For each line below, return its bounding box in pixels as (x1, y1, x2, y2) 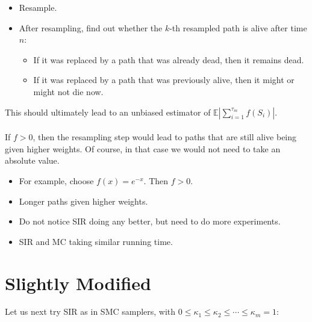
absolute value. (5, 154, 60, 167)
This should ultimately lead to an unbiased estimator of (5, 105, 211, 118)
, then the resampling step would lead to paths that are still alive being (33, 131, 297, 143)
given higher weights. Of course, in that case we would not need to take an (5, 142, 281, 155)
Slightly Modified (5, 270, 151, 295)
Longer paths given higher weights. (19, 194, 148, 207)
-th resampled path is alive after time (169, 21, 307, 34)
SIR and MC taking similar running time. (19, 235, 173, 247)
